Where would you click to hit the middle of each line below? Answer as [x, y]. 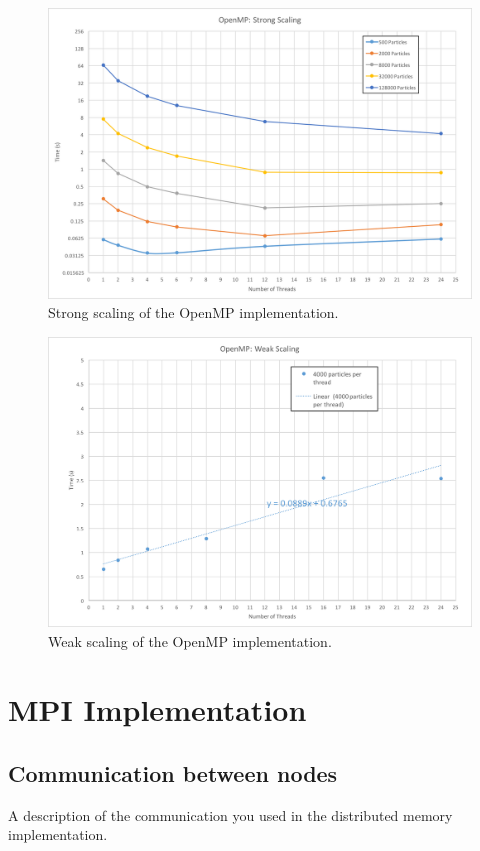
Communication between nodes [173, 773]
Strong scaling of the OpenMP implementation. [193, 312]
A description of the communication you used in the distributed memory [230, 814]
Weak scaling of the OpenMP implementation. [190, 640]
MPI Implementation [157, 709]
